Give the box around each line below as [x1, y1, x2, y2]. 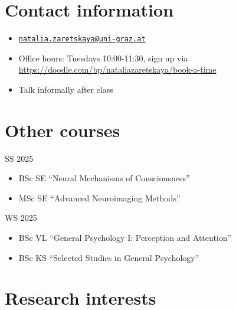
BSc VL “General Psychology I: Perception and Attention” [18, 231, 232, 244]
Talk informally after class [18, 83, 113, 95]
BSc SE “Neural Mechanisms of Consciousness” [18, 172, 190, 184]
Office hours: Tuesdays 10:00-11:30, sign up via [18, 51, 188, 64]
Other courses [5, 118, 120, 142]
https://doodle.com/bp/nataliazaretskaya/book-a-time [18, 63, 217, 76]
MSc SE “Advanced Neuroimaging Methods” [18, 191, 181, 204]
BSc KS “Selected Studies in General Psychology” [18, 251, 199, 263]
